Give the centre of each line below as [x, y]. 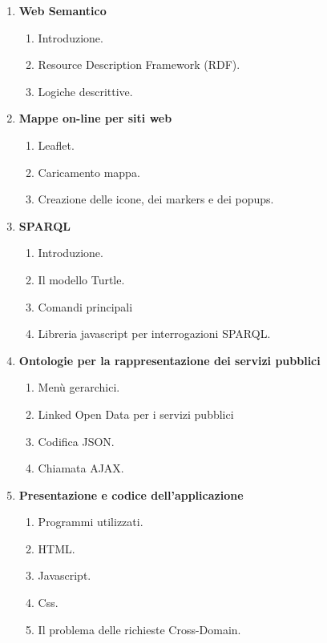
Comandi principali [85, 306]
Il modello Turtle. [81, 279]
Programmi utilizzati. [91, 522]
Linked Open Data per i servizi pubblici [136, 414]
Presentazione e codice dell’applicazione [131, 494]
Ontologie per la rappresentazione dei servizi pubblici [170, 360]
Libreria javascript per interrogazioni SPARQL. [154, 334]
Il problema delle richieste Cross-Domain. [139, 629]
